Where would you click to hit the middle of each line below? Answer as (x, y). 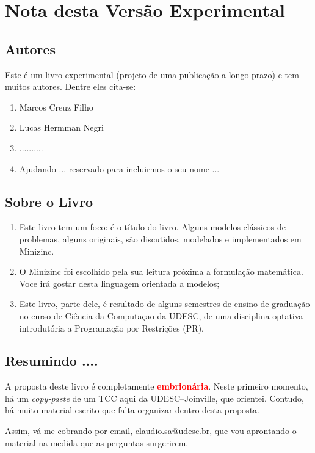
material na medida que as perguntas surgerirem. (97, 442)
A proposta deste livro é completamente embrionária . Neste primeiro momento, (157, 386)
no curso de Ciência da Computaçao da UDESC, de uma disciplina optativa (161, 315)
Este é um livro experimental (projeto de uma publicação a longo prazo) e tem (152, 74)
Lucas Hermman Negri (61, 127)
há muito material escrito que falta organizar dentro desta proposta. (132, 410)
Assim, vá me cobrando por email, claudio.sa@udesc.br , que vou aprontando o (151, 431)
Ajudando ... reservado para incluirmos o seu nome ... (119, 168)
